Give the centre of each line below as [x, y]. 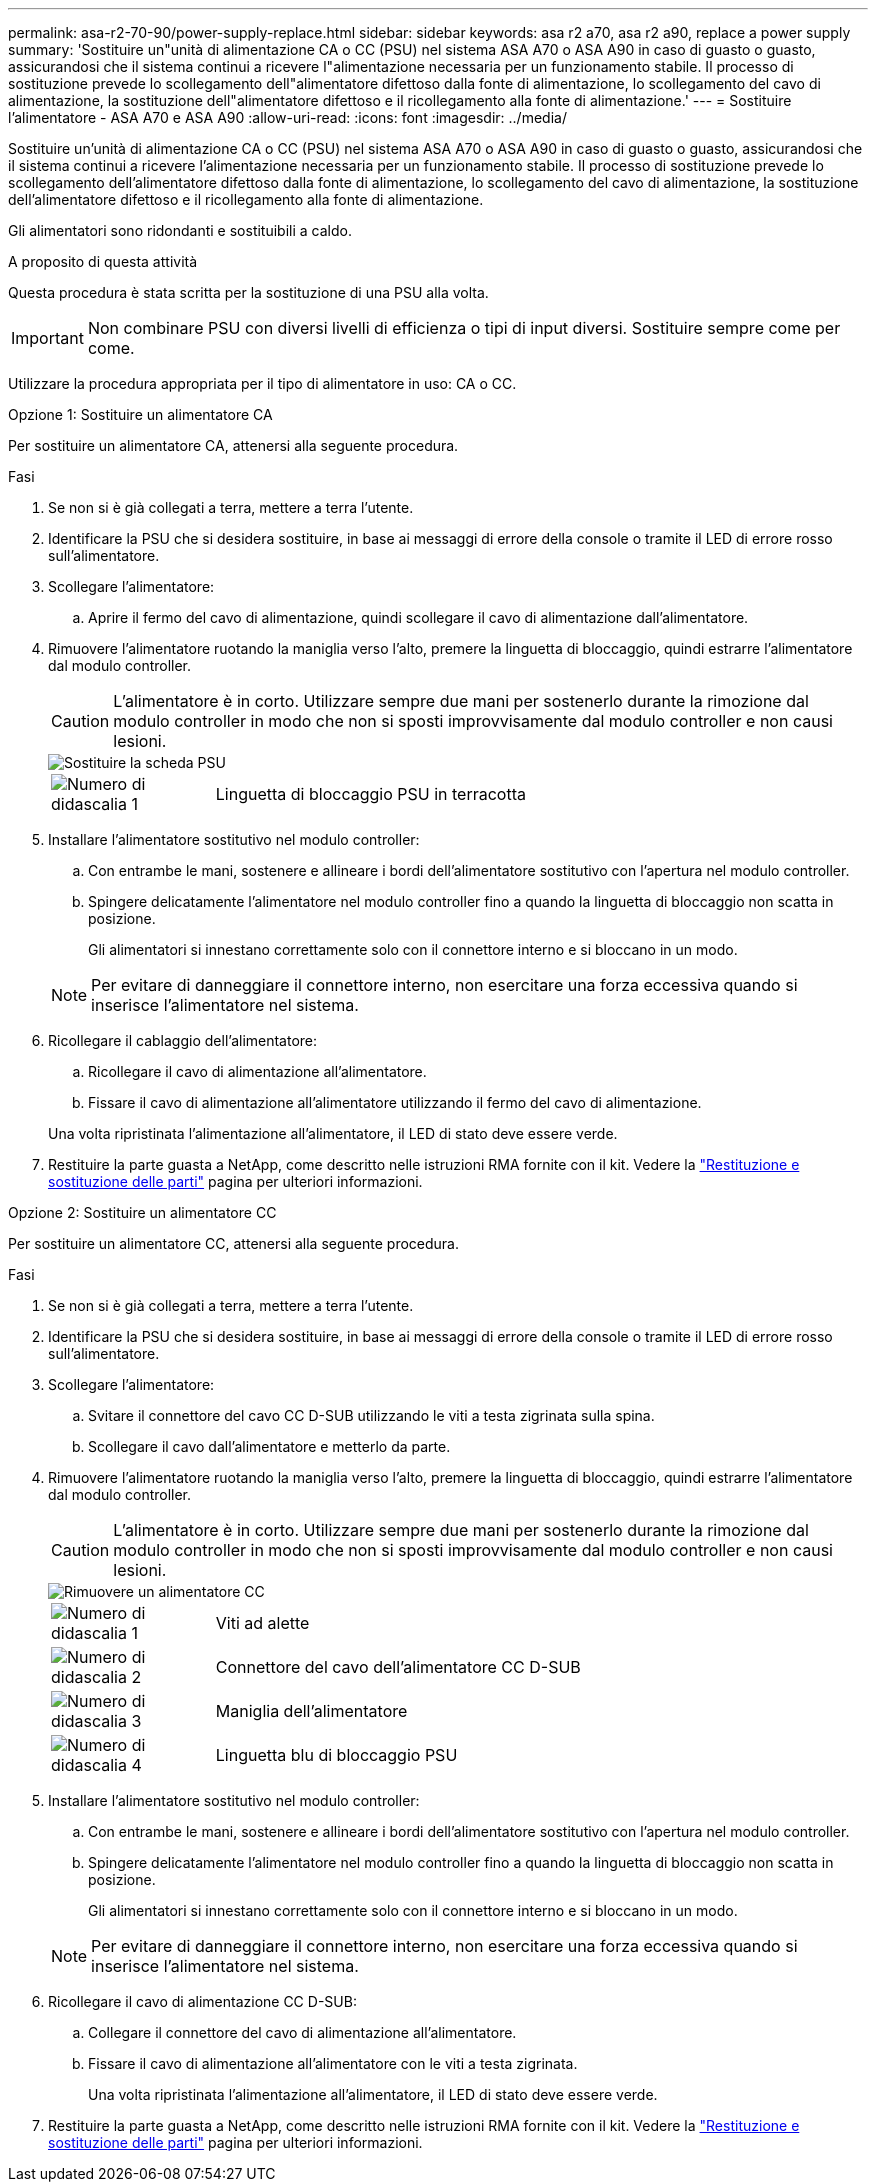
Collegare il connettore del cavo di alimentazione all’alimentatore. [302, 2032]
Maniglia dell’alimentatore [311, 1711]
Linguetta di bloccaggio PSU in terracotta [370, 794]
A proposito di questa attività [103, 261]
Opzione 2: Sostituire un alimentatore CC [142, 1212]
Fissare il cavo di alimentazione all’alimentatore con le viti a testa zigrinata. [333, 2063]
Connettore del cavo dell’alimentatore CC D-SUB [398, 1667]
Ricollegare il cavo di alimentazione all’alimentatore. [257, 1071]
